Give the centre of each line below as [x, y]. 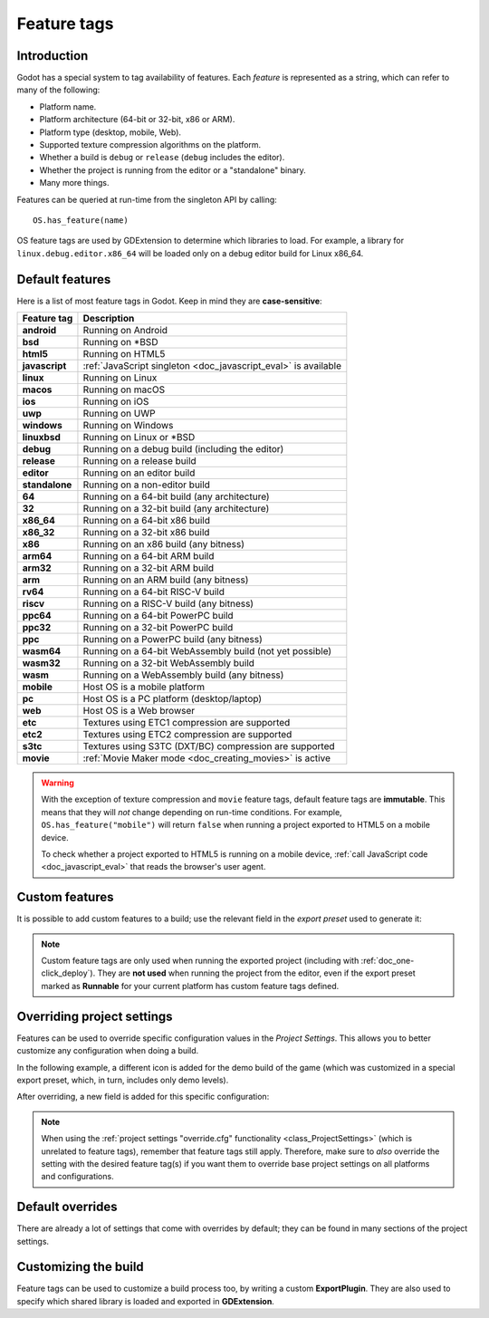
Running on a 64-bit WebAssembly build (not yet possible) [207, 651]
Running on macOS [124, 390]
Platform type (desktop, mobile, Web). [110, 132]
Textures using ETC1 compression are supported [187, 723]
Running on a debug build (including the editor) [183, 449]
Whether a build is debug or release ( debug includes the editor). [162, 158]
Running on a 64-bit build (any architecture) [177, 496]
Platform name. [68, 106]
